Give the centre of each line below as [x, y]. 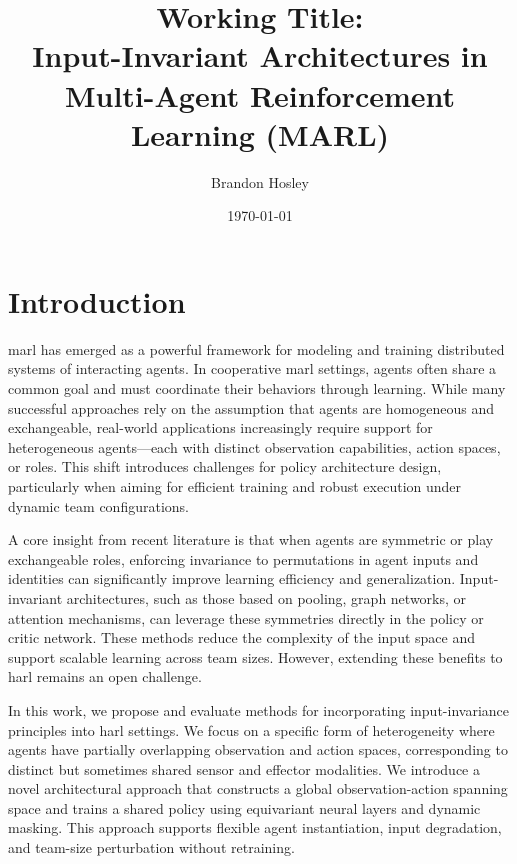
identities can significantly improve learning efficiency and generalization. [232, 578]
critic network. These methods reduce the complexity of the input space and [241, 637]
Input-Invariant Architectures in [260, 55]
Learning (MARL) [260, 133]
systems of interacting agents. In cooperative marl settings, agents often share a [252, 368]
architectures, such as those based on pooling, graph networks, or [266, 597]
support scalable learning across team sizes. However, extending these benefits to [255, 656]
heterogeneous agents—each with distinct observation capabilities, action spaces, [254, 446]
